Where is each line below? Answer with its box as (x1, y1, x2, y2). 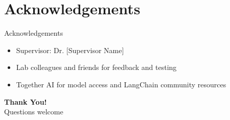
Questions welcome (4, 106, 63, 117)
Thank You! (4, 96, 47, 107)
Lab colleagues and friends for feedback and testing (16, 62, 177, 73)
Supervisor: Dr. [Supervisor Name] (16, 44, 124, 55)
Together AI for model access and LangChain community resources (16, 79, 226, 89)
